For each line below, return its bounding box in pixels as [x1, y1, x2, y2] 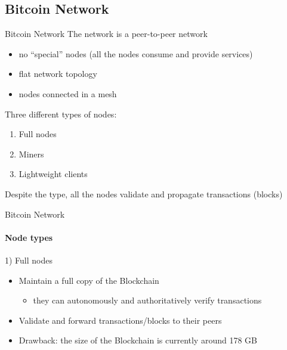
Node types [5, 231, 53, 243]
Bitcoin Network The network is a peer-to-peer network [5, 27, 208, 40]
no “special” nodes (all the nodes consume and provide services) [18, 47, 253, 60]
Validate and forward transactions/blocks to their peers [18, 314, 222, 326]
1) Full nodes [5, 253, 53, 266]
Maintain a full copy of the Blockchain [18, 274, 159, 286]
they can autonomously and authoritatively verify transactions [33, 294, 262, 306]
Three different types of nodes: [5, 107, 117, 120]
